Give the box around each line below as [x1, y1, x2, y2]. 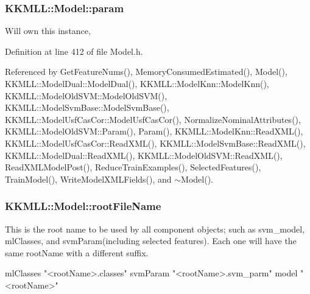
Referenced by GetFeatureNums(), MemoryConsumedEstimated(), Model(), [5, 65, 287, 78]
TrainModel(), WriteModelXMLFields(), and [5, 172, 172, 185]
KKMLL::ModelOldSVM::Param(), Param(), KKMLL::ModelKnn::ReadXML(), [5, 125, 303, 138]
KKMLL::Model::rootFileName [5, 198, 161, 214]
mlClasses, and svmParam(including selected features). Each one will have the [5, 234, 297, 247]
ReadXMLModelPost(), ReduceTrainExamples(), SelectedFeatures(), [5, 161, 261, 173]
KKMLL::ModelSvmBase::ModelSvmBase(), [5, 101, 169, 114]
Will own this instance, [5, 24, 91, 37]
